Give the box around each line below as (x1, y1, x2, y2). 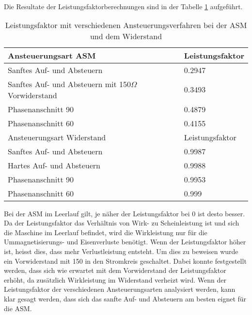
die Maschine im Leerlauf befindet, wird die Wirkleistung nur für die (4, 227, 207, 237)
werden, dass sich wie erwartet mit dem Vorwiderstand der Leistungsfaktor (4, 265, 226, 275)
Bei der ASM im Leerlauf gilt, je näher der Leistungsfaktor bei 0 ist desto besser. (4, 208, 245, 218)
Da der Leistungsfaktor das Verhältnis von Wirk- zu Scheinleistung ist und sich (4, 218, 239, 228)
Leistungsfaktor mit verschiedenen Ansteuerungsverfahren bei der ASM (5, 19, 247, 30)
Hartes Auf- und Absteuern (8, 159, 100, 171)
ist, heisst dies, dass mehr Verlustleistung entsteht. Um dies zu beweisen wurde (4, 246, 238, 256)
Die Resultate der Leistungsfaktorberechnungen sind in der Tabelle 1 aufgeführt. (4, 1, 243, 11)
